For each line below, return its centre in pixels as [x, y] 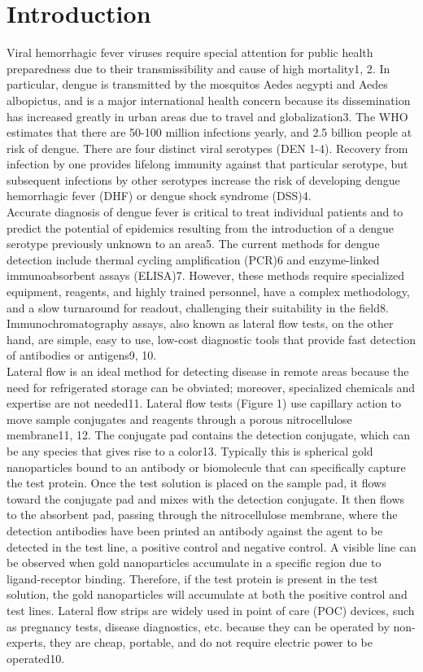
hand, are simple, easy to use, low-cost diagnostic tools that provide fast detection [211, 339]
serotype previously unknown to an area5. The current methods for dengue [193, 244]
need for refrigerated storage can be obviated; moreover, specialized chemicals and [211, 387]
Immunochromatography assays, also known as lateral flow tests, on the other [200, 323]
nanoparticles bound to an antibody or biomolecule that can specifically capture [206, 467]
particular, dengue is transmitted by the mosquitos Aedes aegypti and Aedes [197, 84]
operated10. [36, 658]
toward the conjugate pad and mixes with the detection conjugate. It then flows [206, 498]
